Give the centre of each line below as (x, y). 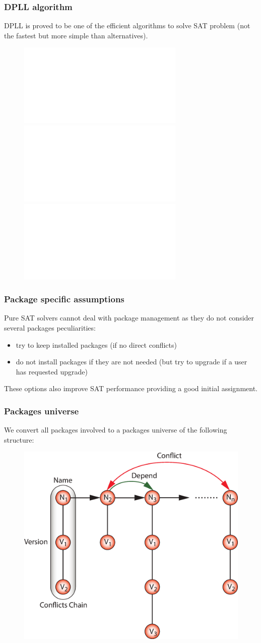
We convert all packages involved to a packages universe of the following (116, 430)
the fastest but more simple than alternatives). (76, 35)
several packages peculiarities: (50, 328)
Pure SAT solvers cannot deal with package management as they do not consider (129, 318)
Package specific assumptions (64, 299)
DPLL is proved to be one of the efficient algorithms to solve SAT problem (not (127, 25)
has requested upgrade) (52, 371)
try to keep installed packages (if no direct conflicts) (96, 344)
